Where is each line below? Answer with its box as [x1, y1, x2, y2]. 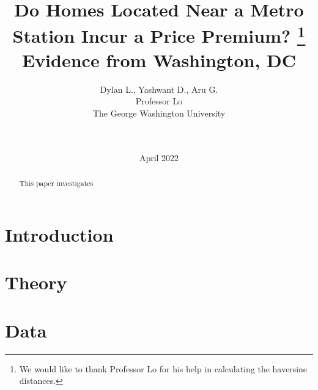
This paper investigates [19, 178, 94, 189]
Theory [5, 270, 67, 295]
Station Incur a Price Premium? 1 [12, 21, 306, 48]
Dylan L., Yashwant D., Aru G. [100, 82, 218, 95]
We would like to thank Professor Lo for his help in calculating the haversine [19, 362, 308, 375]
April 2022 [139, 151, 179, 164]
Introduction [5, 222, 114, 247]
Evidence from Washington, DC [21, 47, 297, 72]
